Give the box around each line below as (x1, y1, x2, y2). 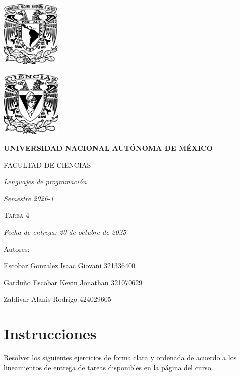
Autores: (4, 243, 30, 254)
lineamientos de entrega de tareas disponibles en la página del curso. (4, 362, 213, 372)
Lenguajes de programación (4, 176, 87, 187)
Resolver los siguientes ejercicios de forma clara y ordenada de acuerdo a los (4, 352, 237, 363)
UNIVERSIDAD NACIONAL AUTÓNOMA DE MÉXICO (4, 143, 213, 153)
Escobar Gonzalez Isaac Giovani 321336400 (4, 260, 136, 271)
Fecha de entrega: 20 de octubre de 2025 (4, 227, 126, 237)
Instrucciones (4, 323, 97, 344)
